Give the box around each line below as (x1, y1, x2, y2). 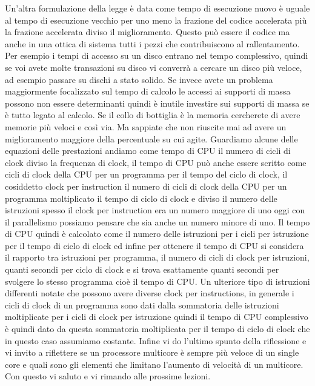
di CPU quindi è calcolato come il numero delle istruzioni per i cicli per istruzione (5, 227, 309, 240)
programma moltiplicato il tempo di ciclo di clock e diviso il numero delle (5, 191, 277, 204)
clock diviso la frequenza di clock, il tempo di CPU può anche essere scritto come (5, 156, 307, 168)
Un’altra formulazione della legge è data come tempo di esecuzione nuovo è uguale (5, 2, 310, 14)
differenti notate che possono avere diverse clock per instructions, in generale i (5, 287, 294, 299)
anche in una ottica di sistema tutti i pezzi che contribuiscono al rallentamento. (5, 37, 300, 50)
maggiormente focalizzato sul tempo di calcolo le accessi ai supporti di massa (5, 85, 291, 98)
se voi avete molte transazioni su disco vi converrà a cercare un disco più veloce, (5, 61, 302, 73)
